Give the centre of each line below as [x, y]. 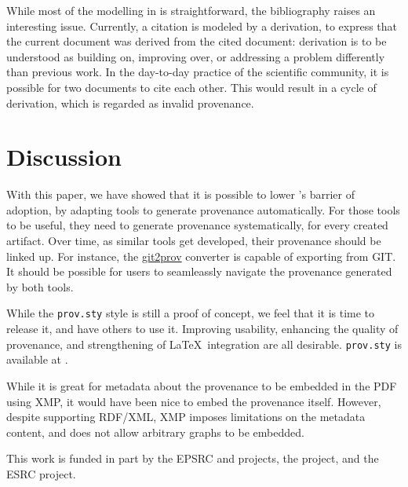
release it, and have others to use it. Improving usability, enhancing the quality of [202, 329]
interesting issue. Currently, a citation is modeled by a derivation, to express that [202, 26]
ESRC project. [41, 473]
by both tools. [40, 286]
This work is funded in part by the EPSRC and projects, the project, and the [193, 458]
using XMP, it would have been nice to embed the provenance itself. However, [194, 401]
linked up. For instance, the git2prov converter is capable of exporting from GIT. [201, 256]
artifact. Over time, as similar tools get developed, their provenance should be [194, 241]
